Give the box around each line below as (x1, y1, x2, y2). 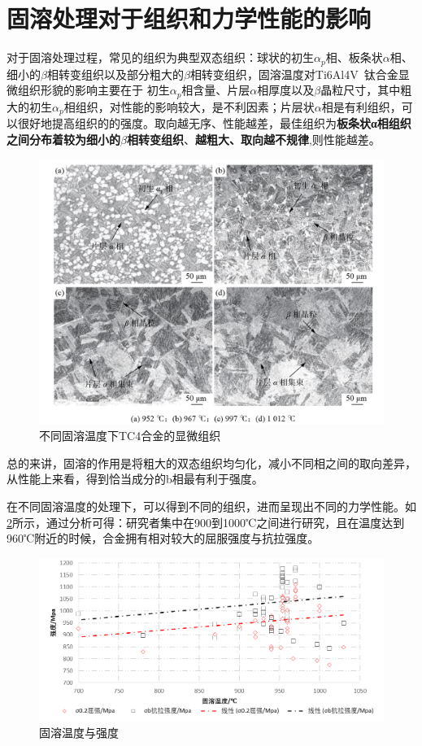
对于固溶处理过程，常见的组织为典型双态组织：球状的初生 (7, 49, 314, 66)
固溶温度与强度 (39, 723, 119, 740)
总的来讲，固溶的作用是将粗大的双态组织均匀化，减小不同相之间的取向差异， (7, 454, 416, 471)
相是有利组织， (321, 98, 402, 115)
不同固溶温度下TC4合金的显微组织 (39, 427, 221, 444)
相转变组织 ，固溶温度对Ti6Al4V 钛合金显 (189, 65, 410, 82)
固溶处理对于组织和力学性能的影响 (7, 2, 372, 35)
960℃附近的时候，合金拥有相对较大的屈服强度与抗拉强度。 (7, 530, 320, 547)
